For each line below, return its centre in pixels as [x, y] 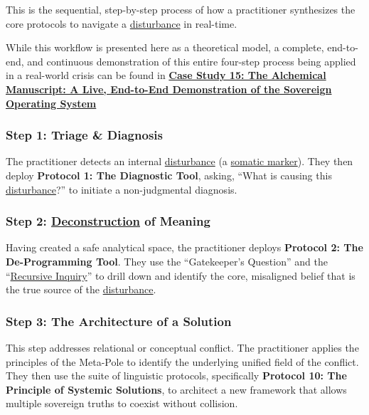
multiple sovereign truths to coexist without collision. [122, 403]
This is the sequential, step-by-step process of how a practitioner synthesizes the [181, 9]
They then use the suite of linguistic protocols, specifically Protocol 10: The [176, 375]
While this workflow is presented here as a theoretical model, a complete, [165, 47]
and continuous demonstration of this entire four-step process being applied [192, 61]
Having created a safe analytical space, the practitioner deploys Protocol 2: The [184, 247]
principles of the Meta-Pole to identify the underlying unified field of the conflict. [182, 361]
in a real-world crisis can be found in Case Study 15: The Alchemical [166, 75]
